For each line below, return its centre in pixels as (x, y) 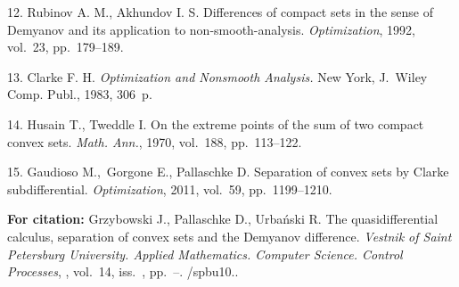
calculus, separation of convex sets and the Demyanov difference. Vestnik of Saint (229, 236)
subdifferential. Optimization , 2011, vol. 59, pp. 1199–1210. (170, 189)
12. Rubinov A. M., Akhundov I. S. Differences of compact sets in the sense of (220, 12)
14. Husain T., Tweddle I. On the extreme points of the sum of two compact (216, 123)
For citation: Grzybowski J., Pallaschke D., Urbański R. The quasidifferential (223, 219)
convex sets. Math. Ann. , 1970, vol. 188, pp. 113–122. (155, 141)
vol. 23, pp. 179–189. (66, 47)
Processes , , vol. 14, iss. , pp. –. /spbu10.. (123, 271)
